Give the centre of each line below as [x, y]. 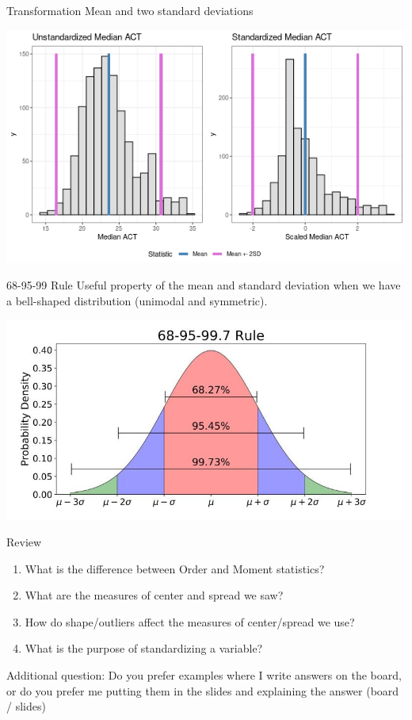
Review [24, 541]
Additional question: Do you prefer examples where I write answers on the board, [204, 674]
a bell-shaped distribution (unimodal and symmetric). [137, 300]
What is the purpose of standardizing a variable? [144, 648]
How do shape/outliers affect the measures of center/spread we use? [190, 621]
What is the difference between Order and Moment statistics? [175, 568]
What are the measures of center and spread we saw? [154, 595]
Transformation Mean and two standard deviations [130, 10]
